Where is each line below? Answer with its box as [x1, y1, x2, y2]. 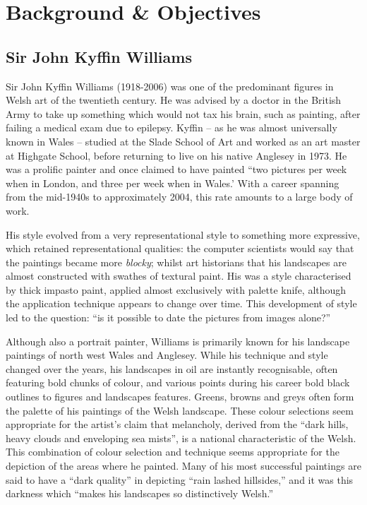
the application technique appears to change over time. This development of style [6, 296, 357, 311]
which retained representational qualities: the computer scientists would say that [6, 241, 354, 256]
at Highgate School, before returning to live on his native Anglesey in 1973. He [6, 148, 347, 162]
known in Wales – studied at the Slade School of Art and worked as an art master [6, 133, 361, 148]
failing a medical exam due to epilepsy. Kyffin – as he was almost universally [6, 120, 337, 135]
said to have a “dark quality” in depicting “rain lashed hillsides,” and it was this [6, 472, 354, 487]
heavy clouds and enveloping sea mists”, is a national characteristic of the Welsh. [6, 430, 356, 445]
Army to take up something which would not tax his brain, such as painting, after [6, 106, 361, 121]
